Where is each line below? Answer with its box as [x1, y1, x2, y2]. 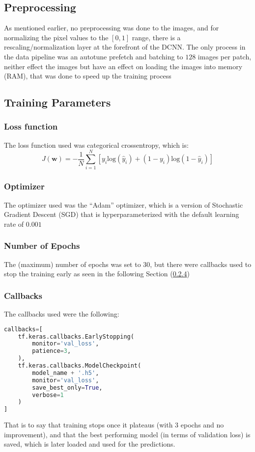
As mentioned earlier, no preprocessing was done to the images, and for [4, 23, 219, 33]
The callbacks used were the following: [4, 309, 119, 319]
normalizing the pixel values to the [4, 32, 109, 42]
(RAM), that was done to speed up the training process [4, 71, 171, 81]
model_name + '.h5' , [32, 369, 99, 376]
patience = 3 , [32, 347, 71, 355]
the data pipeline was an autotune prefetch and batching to [4, 51, 183, 61]
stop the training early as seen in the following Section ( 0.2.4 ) [4, 268, 190, 279]
